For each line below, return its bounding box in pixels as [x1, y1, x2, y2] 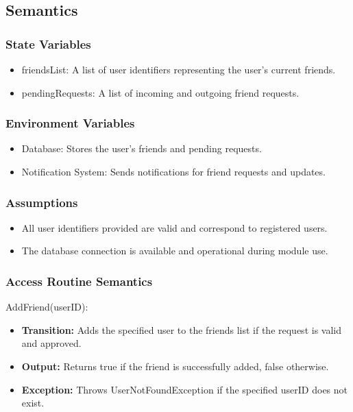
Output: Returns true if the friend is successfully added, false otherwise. [21, 359, 329, 373]
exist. [21, 396, 45, 410]
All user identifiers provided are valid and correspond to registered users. [21, 220, 328, 234]
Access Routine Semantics [5, 272, 153, 289]
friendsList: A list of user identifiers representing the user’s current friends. [21, 62, 336, 76]
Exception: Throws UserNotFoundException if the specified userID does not [21, 382, 348, 396]
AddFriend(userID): [5, 300, 88, 314]
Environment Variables [5, 114, 135, 132]
